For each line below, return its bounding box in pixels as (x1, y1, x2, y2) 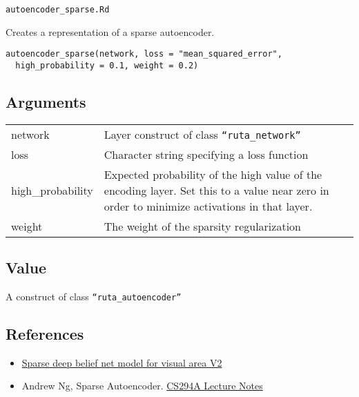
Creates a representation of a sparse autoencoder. (6, 24, 215, 39)
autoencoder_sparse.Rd (6, 5, 110, 14)
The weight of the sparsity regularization (104, 217, 301, 234)
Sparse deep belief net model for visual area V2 (21, 355, 222, 369)
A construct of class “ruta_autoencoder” (6, 289, 182, 303)
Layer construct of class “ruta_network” (104, 126, 301, 142)
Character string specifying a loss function (104, 146, 309, 162)
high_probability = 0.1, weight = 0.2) (15, 60, 199, 70)
